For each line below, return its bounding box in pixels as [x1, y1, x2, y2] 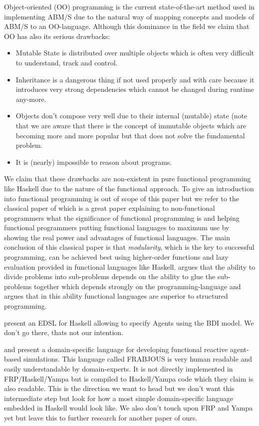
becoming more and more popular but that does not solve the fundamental [15, 130, 245, 140]
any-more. [15, 93, 46, 104]
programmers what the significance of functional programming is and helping [4, 212, 240, 223]
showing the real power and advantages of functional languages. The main [4, 232, 230, 242]
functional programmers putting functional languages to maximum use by [4, 222, 230, 233]
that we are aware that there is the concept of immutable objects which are [15, 120, 247, 130]
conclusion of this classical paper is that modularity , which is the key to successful [4, 242, 255, 252]
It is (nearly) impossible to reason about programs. [15, 156, 172, 167]
